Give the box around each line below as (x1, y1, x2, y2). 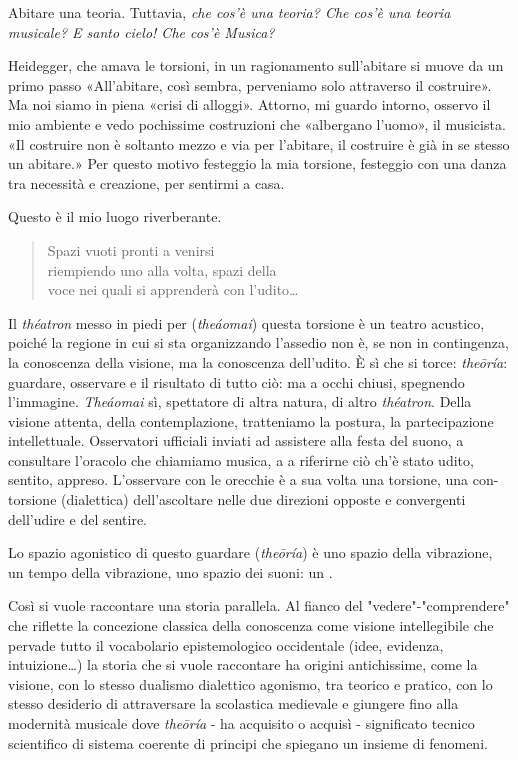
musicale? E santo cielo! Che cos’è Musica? (8, 21, 275, 42)
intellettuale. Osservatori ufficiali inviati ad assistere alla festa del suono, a (8, 430, 464, 451)
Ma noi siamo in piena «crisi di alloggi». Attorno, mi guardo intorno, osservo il (8, 94, 491, 115)
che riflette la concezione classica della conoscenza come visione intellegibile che (8, 615, 494, 636)
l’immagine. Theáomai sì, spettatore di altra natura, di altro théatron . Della (8, 391, 472, 412)
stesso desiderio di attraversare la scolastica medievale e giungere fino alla (8, 693, 459, 714)
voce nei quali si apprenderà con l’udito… (47, 279, 299, 300)
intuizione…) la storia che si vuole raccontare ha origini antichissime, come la (8, 654, 478, 675)
